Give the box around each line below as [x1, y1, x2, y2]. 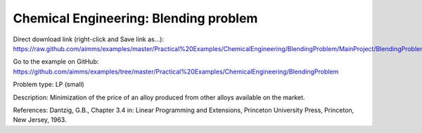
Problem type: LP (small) [13, 80, 84, 89]
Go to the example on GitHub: [13, 57, 99, 66]
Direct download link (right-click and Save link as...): [13, 35, 165, 43]
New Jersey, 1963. [13, 115, 67, 124]
